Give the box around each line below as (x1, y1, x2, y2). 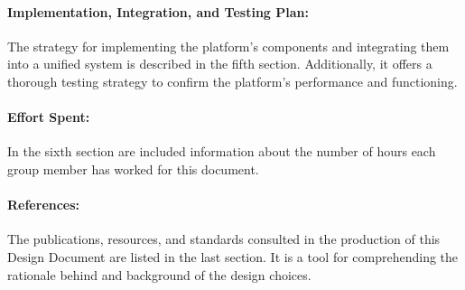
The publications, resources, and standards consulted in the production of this (7, 229, 441, 248)
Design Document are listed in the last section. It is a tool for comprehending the (7, 247, 459, 266)
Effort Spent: (7, 108, 90, 126)
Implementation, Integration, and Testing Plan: (7, 2, 309, 21)
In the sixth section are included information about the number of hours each (7, 142, 436, 161)
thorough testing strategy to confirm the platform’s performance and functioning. (7, 71, 458, 90)
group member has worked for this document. (7, 159, 259, 178)
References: (7, 195, 80, 214)
